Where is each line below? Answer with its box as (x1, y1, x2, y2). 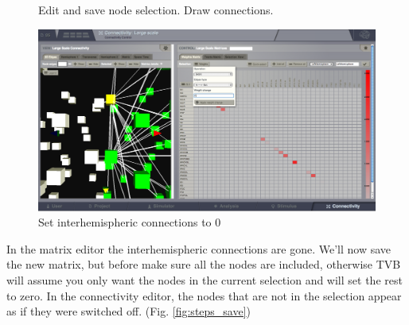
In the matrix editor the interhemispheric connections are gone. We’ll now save (6, 240, 391, 257)
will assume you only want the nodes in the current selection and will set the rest (6, 271, 403, 288)
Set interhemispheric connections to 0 (38, 214, 221, 230)
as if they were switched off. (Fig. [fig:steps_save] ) (6, 303, 251, 319)
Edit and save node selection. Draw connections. (38, 2, 274, 17)
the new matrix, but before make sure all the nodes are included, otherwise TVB (6, 256, 401, 273)
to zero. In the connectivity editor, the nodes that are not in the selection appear (6, 287, 402, 304)
